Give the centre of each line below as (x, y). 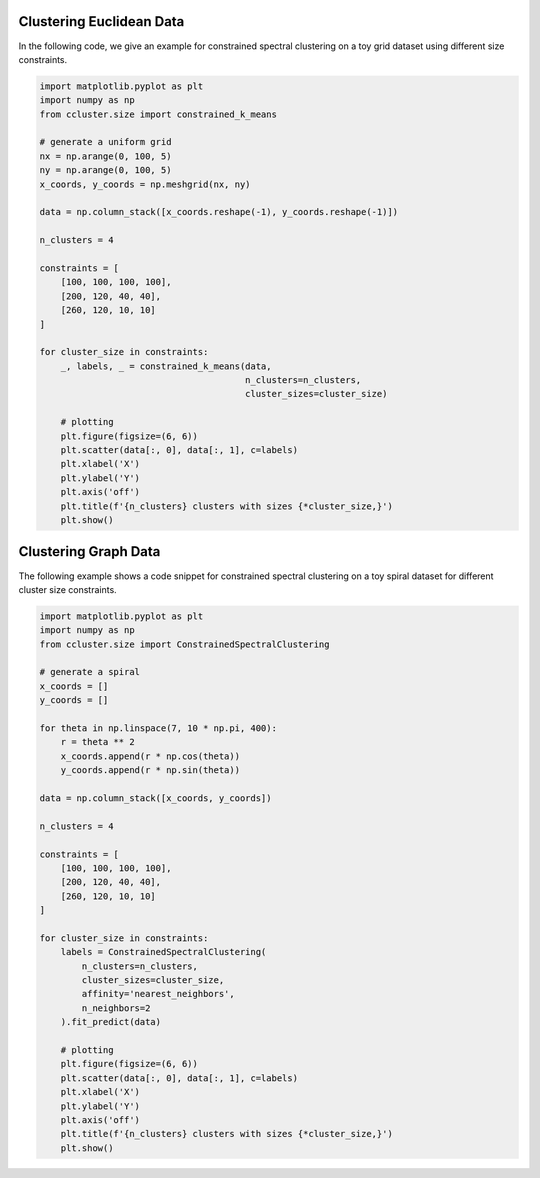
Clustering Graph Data (89, 551)
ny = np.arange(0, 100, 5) (105, 170)
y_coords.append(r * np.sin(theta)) (150, 770)
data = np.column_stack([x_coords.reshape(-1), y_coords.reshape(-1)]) (219, 212)
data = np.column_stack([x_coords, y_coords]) (155, 798)
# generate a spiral (89, 672)
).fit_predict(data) (111, 1022)
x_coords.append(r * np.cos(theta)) (150, 756)
